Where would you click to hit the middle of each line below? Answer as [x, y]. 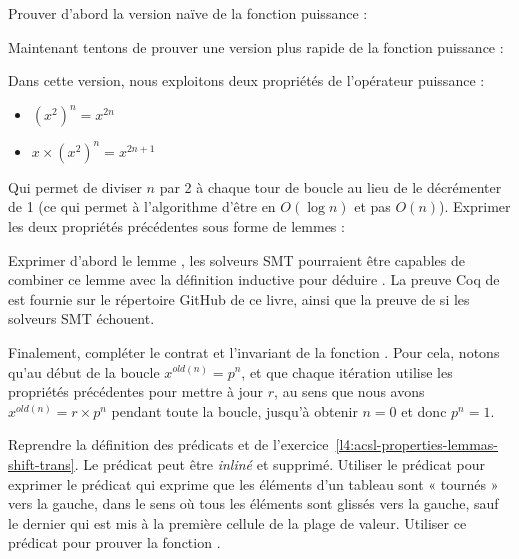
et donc [424, 410]
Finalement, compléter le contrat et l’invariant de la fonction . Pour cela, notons [254, 351]
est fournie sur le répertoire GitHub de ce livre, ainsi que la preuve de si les [239, 298]
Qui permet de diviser [75, 186]
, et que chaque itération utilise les [347, 371]
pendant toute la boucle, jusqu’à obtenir [234, 410]
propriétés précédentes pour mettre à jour [136, 391]
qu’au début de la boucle [84, 371]
